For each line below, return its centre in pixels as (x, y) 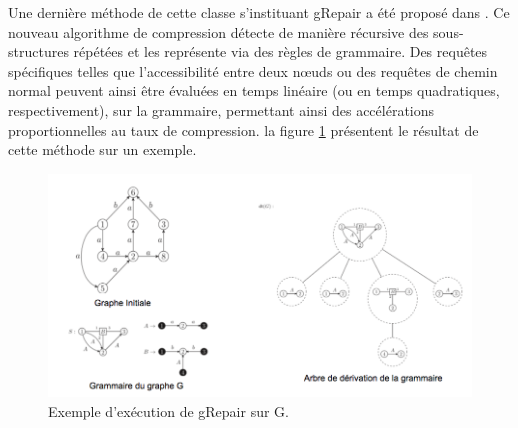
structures (38, 51)
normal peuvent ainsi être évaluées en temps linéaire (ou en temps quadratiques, (254, 90)
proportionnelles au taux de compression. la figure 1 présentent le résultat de (243, 129)
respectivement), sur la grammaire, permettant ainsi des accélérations (221, 109)
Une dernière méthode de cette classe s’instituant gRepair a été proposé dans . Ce (259, 12)
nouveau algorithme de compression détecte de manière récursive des (218, 31)
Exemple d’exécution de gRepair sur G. (168, 410)
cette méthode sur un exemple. (102, 149)
